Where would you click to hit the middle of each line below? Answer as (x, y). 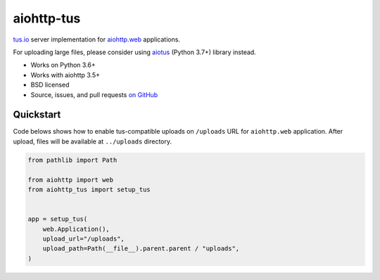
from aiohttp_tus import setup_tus (89, 189)
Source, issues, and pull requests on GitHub (94, 94)
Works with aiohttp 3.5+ (65, 75)
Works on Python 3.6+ (63, 65)
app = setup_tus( (58, 219)
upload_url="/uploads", (83, 238)
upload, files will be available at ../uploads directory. (93, 141)
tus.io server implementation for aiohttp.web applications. (97, 39)
